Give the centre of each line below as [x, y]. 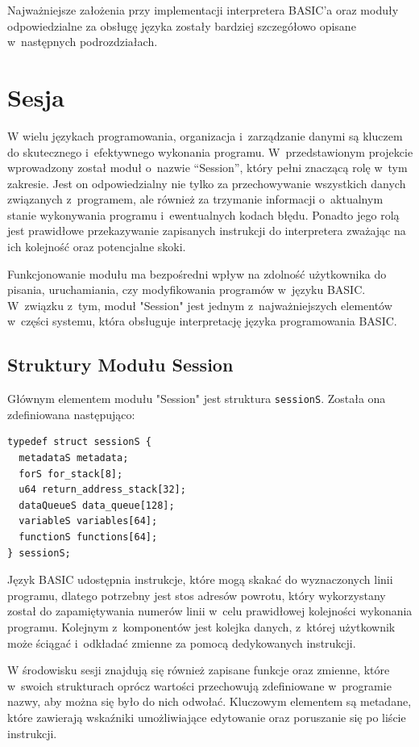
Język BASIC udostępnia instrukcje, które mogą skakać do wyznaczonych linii [200, 579]
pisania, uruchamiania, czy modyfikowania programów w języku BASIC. [187, 290]
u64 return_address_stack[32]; [102, 490]
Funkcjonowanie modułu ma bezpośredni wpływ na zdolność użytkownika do [197, 273]
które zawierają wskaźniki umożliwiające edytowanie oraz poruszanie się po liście [207, 717]
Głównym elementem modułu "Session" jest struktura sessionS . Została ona [197, 399]
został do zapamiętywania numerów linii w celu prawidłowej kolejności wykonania [210, 611]
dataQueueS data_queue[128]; [97, 505]
